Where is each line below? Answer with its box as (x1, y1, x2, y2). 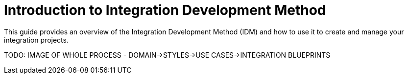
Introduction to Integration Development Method (4, 2, 326, 18)
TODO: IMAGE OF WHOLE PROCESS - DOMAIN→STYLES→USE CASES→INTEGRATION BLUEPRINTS (4, 50, 331, 59)
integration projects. (4, 35, 69, 44)
